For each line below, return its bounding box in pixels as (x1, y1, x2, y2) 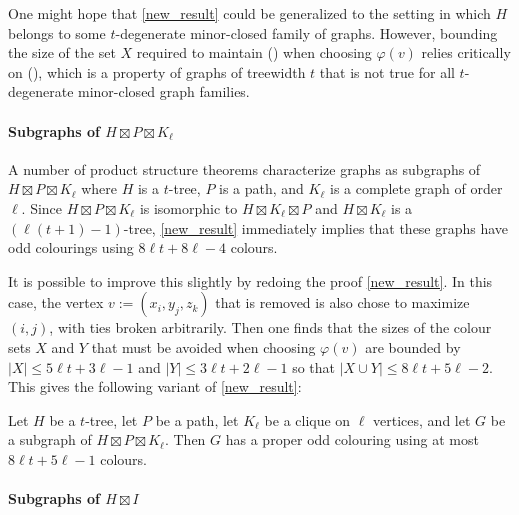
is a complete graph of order (330, 178, 503, 199)
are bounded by (365, 336, 461, 357)
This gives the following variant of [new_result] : (8, 376, 302, 397)
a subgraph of (8, 429, 92, 450)
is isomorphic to (139, 197, 238, 218)
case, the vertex (8, 292, 104, 313)
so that (292, 356, 336, 377)
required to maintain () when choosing (136, 42, 372, 63)
